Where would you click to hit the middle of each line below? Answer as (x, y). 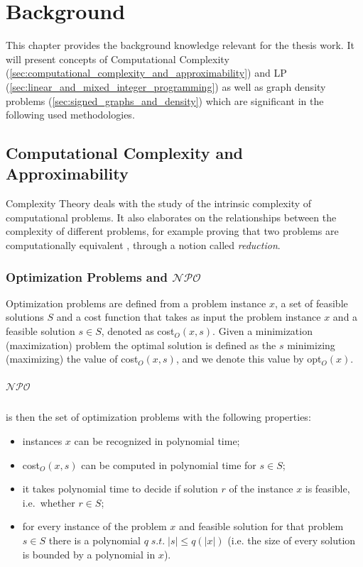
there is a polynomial (94, 540)
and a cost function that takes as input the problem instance (189, 317)
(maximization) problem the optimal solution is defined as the (141, 345)
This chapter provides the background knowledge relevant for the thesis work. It (180, 45)
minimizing (311, 345)
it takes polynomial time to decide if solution (120, 489)
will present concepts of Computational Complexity (118, 59)
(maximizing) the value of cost (72, 359)
